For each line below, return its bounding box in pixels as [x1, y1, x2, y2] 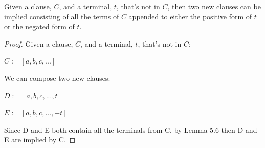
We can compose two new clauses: [4, 72, 111, 83]
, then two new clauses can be [167, 1, 261, 11]
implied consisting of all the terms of [4, 11, 119, 22]
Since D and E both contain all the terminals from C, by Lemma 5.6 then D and [4, 124, 257, 135]
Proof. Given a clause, [4, 38, 73, 49]
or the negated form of [4, 21, 75, 32]
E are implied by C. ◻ [4, 134, 76, 145]
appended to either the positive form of [128, 11, 252, 22]
